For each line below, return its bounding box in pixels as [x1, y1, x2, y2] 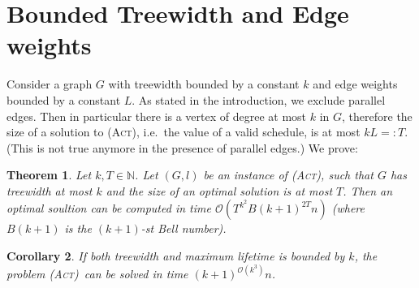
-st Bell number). [140, 220, 227, 237]
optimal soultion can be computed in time [6, 200, 211, 217]
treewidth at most [6, 182, 93, 199]
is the [64, 220, 92, 237]
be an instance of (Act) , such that [203, 166, 374, 183]
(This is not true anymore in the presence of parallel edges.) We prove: [6, 139, 358, 156]
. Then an [343, 182, 393, 199]
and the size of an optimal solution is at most [106, 182, 333, 199]
